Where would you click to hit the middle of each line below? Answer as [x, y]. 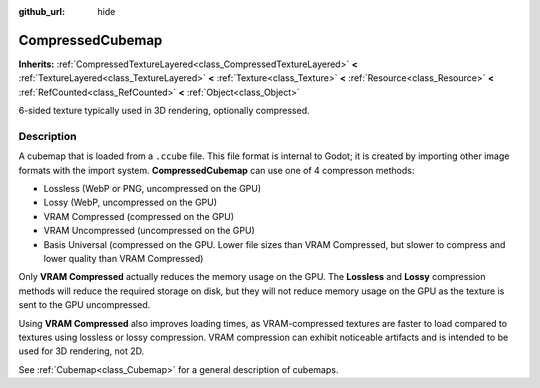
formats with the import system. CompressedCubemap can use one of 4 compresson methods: [216, 170]
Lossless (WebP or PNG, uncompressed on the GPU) [152, 188]
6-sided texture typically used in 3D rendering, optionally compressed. [164, 111]
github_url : [41, 11]
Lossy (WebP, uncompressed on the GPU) [130, 202]
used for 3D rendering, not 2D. [81, 351]
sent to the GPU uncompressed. [84, 305]
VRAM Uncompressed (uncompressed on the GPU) [149, 231]
